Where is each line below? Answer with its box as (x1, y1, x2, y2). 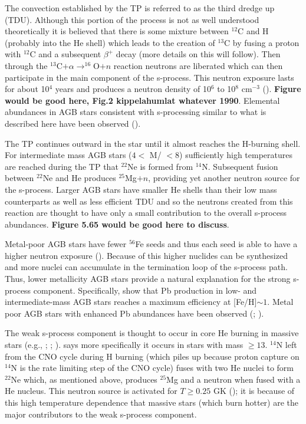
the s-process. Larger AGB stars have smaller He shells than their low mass (5, 183, 277, 195)
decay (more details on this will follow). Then (116, 48, 281, 60)
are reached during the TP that (5, 160, 119, 172)
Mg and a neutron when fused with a (166, 373, 301, 385)
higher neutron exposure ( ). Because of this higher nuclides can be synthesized (5, 249, 288, 261)
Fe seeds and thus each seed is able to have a (135, 238, 298, 250)
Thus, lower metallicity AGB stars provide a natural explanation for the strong (5, 272, 291, 285)
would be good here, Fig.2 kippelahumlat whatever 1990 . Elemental (5, 94, 280, 106)
